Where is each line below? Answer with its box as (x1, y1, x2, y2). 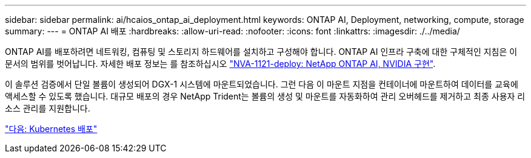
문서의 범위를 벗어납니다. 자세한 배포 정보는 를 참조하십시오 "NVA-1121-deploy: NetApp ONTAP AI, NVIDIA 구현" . (5, 58, 436, 69)
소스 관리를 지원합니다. (5, 103, 90, 113)
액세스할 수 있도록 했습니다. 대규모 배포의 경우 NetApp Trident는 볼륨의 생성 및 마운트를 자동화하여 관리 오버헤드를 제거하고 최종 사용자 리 (5, 91, 526, 101)
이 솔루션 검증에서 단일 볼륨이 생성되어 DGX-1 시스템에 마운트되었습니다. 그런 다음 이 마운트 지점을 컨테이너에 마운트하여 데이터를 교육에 (5, 79, 518, 89)
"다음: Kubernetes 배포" (5, 124, 98, 134)
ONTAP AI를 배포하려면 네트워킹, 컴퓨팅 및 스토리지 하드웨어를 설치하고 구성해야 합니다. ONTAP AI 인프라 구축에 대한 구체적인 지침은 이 (5, 46, 518, 57)
